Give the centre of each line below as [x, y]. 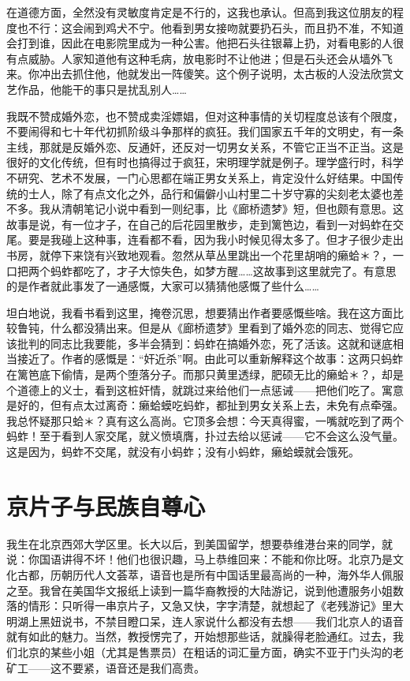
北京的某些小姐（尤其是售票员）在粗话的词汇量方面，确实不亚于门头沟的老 [210, 651]
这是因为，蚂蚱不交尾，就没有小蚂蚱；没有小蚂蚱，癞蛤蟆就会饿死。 [183, 452]
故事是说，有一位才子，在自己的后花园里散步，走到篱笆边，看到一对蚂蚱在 [199, 224]
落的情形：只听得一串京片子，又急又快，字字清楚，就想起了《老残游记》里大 [205, 606]
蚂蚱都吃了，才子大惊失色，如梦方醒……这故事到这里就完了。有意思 [223, 270]
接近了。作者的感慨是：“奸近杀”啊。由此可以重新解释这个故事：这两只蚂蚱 [210, 359]
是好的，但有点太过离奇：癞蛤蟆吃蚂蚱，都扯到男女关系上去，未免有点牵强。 [205, 405]
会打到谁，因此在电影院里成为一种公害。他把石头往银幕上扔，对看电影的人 [199, 43]
